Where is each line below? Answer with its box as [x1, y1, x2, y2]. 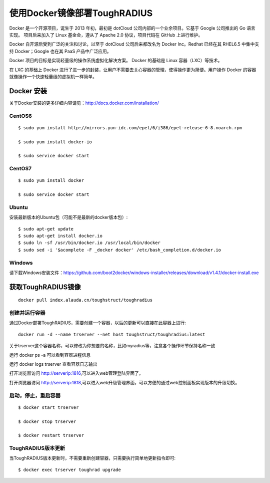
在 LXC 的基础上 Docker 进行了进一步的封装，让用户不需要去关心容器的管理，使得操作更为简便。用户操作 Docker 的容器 [9, 67, 256, 73]
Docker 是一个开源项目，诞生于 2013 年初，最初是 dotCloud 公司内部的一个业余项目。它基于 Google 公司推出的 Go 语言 [9, 25, 256, 31]
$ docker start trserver [18, 404, 79, 410]
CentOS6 [9, 112, 32, 119]
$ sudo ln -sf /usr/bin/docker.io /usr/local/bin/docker [18, 240, 161, 246]
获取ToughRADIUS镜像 [9, 283, 81, 291]
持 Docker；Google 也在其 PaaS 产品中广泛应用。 [9, 48, 112, 54]
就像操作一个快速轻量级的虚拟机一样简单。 [9, 73, 97, 80]
